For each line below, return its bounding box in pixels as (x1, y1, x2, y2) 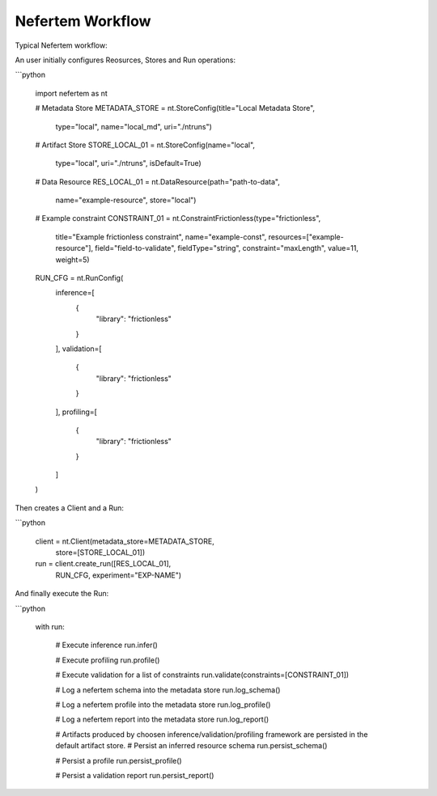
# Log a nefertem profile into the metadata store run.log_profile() (55, 700, 271, 709)
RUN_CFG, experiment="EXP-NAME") (55, 570, 182, 580)
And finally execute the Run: (15, 589, 109, 599)
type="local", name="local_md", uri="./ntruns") (55, 121, 212, 131)
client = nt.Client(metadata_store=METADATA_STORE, (35, 536, 214, 546)
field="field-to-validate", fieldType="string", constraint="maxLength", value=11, (94, 243, 359, 253)
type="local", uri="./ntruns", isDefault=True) (55, 159, 202, 168)
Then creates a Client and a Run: (15, 502, 125, 513)
